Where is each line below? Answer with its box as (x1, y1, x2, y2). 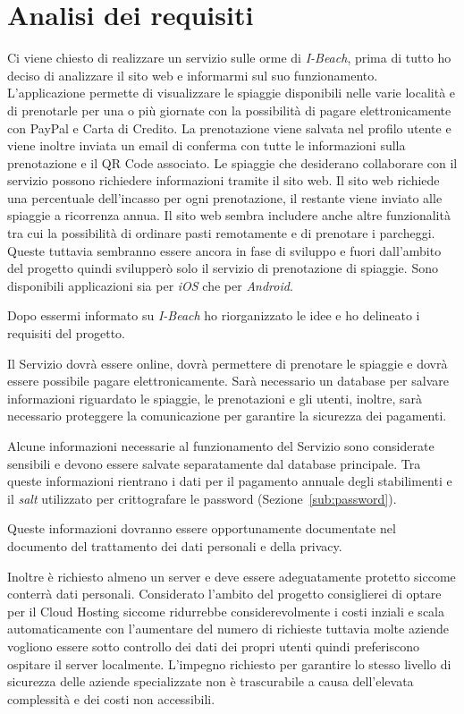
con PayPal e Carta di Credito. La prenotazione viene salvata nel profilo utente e (7, 118, 451, 137)
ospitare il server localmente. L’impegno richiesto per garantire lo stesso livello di (7, 654, 451, 673)
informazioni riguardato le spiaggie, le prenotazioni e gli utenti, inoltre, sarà (7, 388, 422, 407)
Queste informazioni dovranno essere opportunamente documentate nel (7, 519, 396, 538)
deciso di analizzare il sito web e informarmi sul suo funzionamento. (7, 65, 378, 84)
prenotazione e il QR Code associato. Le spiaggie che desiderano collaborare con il (7, 153, 458, 172)
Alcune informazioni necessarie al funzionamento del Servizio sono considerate (7, 437, 434, 455)
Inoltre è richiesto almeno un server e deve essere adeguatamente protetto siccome (7, 566, 456, 585)
